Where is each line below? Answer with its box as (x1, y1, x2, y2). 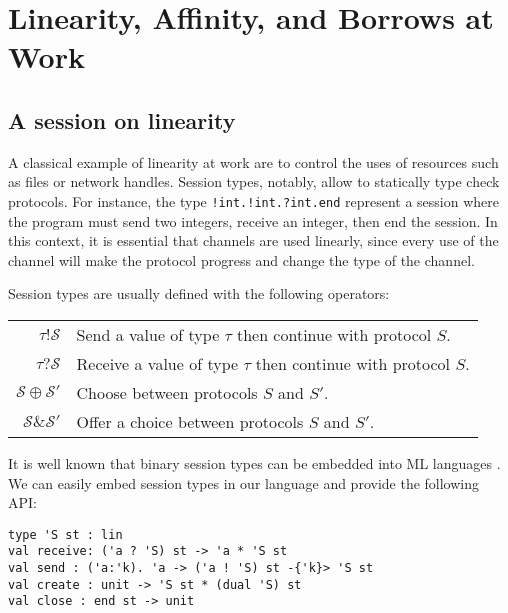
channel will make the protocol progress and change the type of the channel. (8, 249, 475, 270)
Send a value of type (76, 322, 220, 346)
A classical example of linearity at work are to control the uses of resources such (8, 151, 499, 172)
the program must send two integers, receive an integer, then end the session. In (8, 210, 498, 231)
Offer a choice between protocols (76, 409, 304, 433)
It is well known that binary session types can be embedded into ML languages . (8, 452, 501, 473)
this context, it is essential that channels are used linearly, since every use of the (8, 230, 499, 251)
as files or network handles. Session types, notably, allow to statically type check (8, 171, 500, 192)
